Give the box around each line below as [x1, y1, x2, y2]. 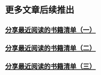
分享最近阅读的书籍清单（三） [5, 62, 96, 71]
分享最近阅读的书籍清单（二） [5, 44, 96, 52]
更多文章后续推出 [5, 4, 75, 16]
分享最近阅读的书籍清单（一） [5, 26, 96, 34]
